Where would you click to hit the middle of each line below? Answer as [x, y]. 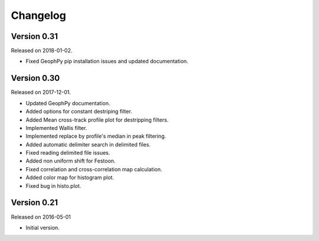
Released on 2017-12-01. [41, 92]
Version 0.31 [35, 36]
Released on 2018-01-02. [42, 51]
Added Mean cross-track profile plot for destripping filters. [97, 120]
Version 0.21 [35, 203]
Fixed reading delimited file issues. [68, 153]
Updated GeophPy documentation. [68, 103]
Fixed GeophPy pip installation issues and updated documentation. [107, 61]
